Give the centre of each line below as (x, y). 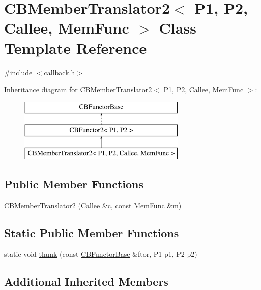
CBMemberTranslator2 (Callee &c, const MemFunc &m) (93, 205)
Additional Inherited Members (86, 281)
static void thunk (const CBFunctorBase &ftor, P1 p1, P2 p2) (101, 254)
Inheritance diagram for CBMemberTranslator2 (78, 89)
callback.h (60, 72)
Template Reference (76, 48)
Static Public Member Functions (92, 232)
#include (18, 72)
